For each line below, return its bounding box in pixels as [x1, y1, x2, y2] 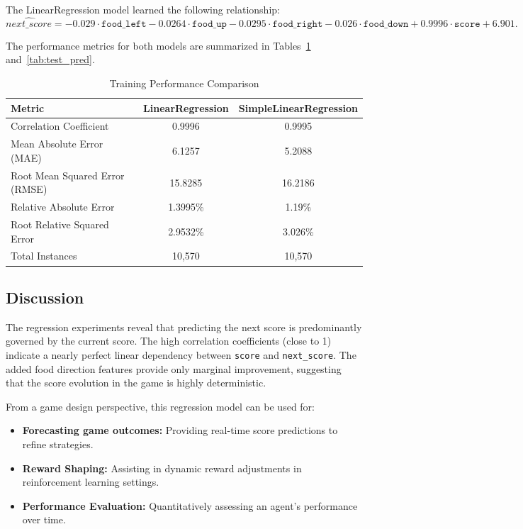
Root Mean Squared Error [11, 167, 125, 182]
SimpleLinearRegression [238, 100, 358, 115]
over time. [22, 512, 66, 527]
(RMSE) [11, 182, 47, 196]
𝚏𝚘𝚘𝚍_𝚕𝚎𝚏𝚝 [101, 18, 147, 29]
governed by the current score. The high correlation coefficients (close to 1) [6, 333, 332, 348]
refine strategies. [22, 436, 94, 451]
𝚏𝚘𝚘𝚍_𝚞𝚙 [192, 18, 227, 29]
